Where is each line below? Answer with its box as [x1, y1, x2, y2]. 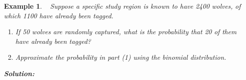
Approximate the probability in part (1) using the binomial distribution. [15, 52, 227, 62]
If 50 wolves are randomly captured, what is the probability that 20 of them [15, 27, 237, 37]
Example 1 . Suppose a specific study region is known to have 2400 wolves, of [4, 1, 241, 11]
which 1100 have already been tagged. [4, 10, 114, 20]
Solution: [4, 68, 34, 78]
